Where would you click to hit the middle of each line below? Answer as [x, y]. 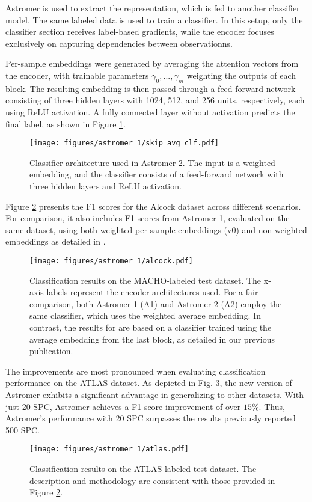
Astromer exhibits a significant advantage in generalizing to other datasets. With [154, 394]
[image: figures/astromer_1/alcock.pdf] [112, 261]
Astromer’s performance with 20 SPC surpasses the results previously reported [151, 418]
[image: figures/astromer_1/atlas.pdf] [109, 449]
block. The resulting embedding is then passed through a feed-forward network [151, 88]
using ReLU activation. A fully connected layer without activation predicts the [150, 112]
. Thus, [272, 406]
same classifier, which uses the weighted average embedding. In [145, 315]
